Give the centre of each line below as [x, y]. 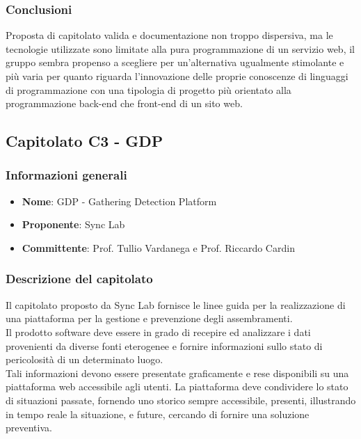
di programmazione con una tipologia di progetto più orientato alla [149, 89]
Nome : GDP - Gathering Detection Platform [119, 201]
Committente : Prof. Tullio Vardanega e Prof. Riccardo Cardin [158, 247]
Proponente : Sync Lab [73, 224]
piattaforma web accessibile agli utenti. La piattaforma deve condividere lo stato [177, 386]
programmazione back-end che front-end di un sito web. [124, 103]
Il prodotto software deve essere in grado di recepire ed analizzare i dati [158, 332]
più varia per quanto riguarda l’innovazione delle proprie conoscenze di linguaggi [177, 76]
